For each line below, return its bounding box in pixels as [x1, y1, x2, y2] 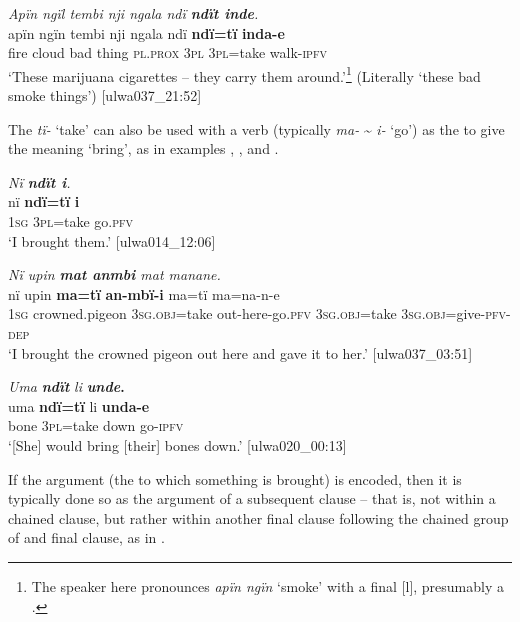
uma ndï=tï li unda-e [8, 395, 150, 416]
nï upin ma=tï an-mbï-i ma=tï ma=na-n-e [8, 283, 280, 304]
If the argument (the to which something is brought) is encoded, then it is [8, 468, 462, 489]
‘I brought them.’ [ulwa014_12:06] [8, 230, 216, 251]
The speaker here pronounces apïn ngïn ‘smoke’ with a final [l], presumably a [31, 575, 505, 596]
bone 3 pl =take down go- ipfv [8, 415, 184, 436]
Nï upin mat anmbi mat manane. [8, 264, 221, 285]
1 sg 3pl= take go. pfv [8, 211, 134, 231]
